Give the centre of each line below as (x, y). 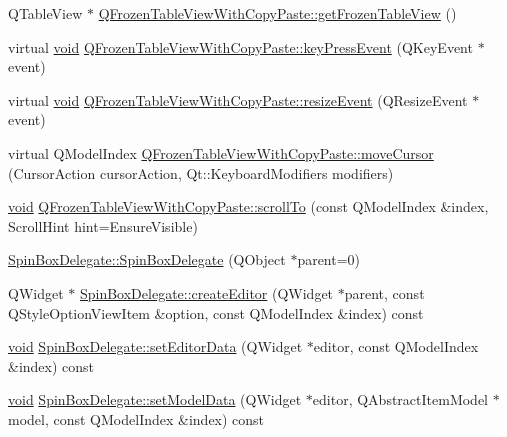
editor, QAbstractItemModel (400, 399)
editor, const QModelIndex (396, 346)
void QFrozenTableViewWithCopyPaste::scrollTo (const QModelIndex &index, (248, 206)
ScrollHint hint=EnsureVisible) (103, 225)
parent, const (384, 292)
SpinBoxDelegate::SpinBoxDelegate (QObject (147, 259)
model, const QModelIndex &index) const (136, 418)
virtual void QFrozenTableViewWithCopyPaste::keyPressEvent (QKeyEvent (240, 46)
